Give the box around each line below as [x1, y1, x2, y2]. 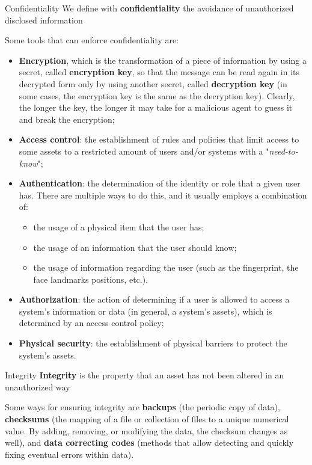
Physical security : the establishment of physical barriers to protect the [19, 337, 287, 350]
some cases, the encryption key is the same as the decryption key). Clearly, [19, 89, 295, 102]
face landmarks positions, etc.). [33, 273, 148, 285]
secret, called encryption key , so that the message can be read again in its [19, 66, 300, 78]
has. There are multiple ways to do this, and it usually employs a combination [19, 188, 307, 201]
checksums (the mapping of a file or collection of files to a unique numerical [5, 413, 289, 425]
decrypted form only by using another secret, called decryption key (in [19, 77, 287, 90]
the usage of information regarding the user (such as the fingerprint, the [33, 261, 299, 274]
